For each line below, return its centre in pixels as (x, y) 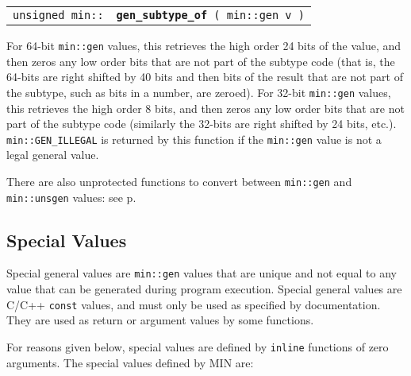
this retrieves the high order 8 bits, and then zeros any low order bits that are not (205, 108)
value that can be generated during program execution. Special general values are (204, 289)
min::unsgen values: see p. (71, 197)
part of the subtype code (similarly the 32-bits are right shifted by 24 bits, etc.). (202, 124)
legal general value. (53, 155)
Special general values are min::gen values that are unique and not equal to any (202, 273)
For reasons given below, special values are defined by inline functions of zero (198, 346)
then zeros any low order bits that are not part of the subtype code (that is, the (201, 61)
